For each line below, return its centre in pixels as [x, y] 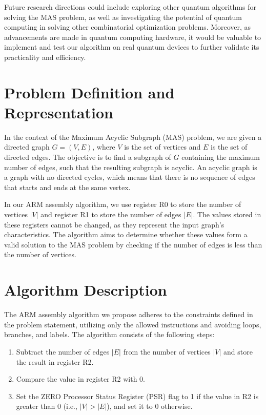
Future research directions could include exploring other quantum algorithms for [130, 7]
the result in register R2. [55, 361]
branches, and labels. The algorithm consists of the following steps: [109, 334]
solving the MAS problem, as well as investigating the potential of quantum [123, 17]
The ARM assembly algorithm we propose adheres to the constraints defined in [129, 314]
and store [238, 351]
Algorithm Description [86, 290]
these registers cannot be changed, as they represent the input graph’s [114, 224]
